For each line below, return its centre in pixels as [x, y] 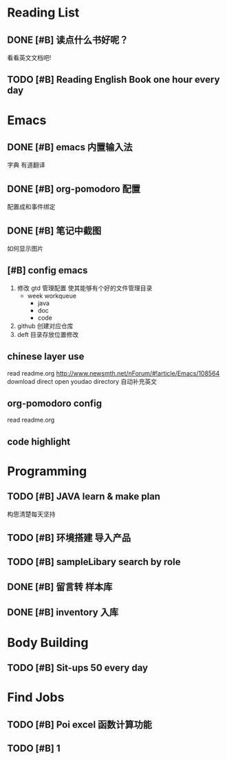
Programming [47, 472]
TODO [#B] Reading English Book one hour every [113, 80]
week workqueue [52, 296]
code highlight [39, 441]
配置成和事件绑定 [31, 207]
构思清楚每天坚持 [31, 514]
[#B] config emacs [47, 270]
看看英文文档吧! [29, 58]
